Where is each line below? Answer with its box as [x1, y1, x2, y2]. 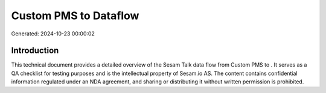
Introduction [11, 46, 59, 56]
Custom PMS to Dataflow [11, 9, 139, 22]
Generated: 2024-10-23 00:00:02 [11, 30, 95, 37]
